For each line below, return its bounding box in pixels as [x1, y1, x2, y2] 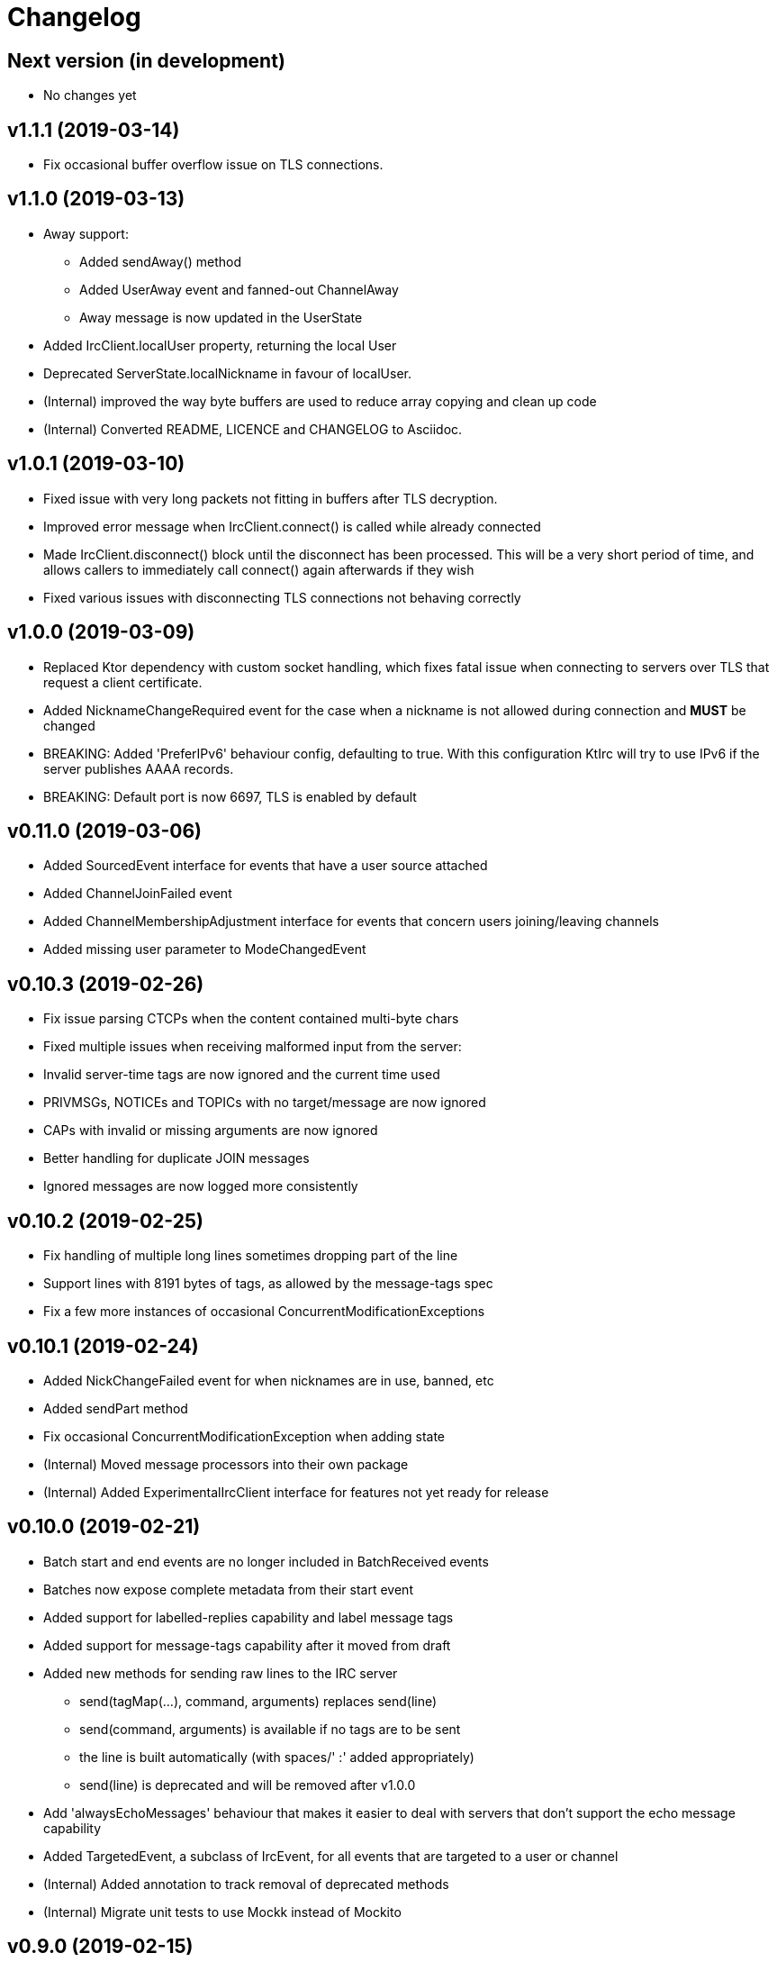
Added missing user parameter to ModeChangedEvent [43, 941, 366, 958]
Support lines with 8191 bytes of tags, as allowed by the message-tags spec [43, 1276, 493, 1292]
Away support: [43, 225, 129, 241]
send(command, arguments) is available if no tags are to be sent [79, 1721, 461, 1737]
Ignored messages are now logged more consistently [43, 1178, 358, 1194]
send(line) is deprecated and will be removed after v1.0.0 [79, 1776, 416, 1793]
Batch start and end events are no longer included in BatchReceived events [43, 1553, 489, 1569]
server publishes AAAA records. [43, 760, 234, 777]
